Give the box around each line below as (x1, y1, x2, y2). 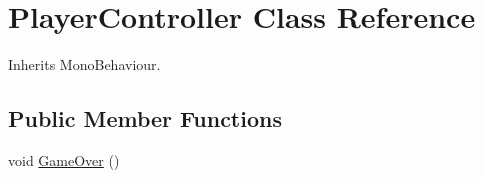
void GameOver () (8, 149, 120, 170)
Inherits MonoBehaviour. (8, 54, 161, 75)
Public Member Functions (8, 103, 282, 134)
